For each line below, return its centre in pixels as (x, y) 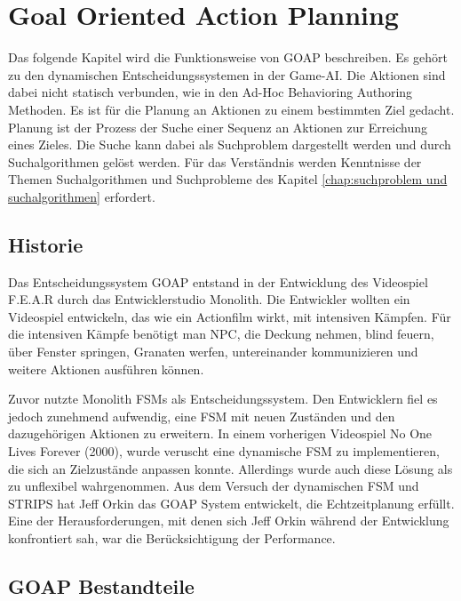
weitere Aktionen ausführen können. (106, 369)
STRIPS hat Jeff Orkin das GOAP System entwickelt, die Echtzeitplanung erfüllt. (231, 503)
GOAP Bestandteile (101, 585)
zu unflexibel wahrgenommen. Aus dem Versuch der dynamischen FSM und (214, 486)
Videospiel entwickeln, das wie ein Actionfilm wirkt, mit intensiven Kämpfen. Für (230, 316)
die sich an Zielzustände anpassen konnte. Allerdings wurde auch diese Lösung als (230, 468)
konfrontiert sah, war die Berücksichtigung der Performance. (172, 537)
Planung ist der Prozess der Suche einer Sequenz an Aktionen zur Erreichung (218, 127)
